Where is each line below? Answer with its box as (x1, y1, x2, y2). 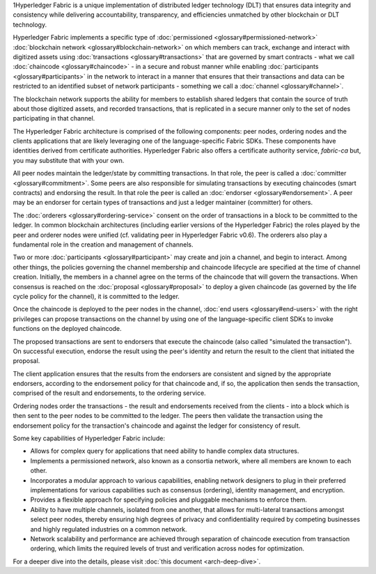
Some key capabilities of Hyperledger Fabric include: (13, 434, 165, 442)
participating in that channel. (13, 114, 95, 123)
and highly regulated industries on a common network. (30, 525, 187, 533)
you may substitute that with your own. (13, 156, 125, 164)
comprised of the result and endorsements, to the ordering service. (13, 389, 206, 397)
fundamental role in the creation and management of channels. (13, 240, 194, 249)
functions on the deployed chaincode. (13, 325, 122, 333)
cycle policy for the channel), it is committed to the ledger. (13, 292, 180, 300)
